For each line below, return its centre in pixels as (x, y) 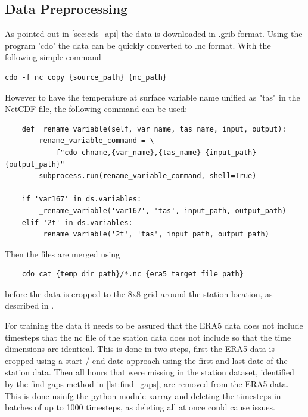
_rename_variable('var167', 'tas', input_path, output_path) (163, 211)
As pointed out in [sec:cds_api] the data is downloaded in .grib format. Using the (154, 34)
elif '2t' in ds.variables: (77, 222)
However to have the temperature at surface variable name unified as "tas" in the (153, 97)
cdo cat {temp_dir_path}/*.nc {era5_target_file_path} (133, 274)
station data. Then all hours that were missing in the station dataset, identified (150, 372)
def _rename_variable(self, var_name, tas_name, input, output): (154, 129)
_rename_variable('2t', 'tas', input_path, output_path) (154, 234)
